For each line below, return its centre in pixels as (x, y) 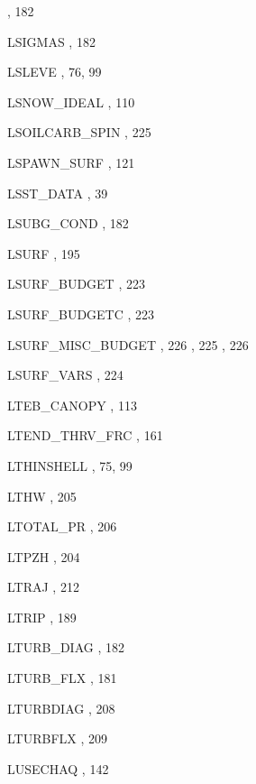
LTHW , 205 (42, 496)
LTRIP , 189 (42, 617)
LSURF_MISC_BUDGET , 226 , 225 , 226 (128, 344)
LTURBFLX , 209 (58, 738)
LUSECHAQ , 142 (58, 768)
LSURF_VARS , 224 (65, 375)
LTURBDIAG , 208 (61, 708)
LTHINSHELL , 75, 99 (70, 465)
